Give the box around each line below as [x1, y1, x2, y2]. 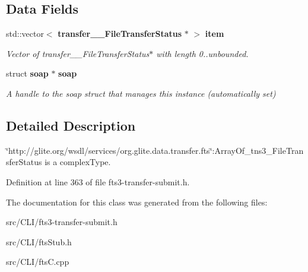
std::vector [6, 27, 44, 40]
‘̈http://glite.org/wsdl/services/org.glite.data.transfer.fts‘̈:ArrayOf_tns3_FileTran [6, 144, 304, 156]
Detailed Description [6, 116, 136, 134]
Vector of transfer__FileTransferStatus [6, 47, 150, 59]
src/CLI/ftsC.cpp [6, 255, 69, 268]
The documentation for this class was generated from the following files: [6, 195, 268, 208]
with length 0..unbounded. [156, 47, 249, 59]
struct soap [6, 67, 49, 80]
